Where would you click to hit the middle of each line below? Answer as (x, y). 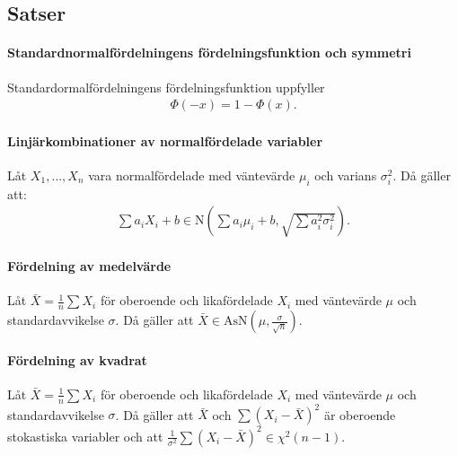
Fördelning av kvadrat (77, 359)
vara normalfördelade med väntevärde (192, 175)
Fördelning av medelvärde (89, 266)
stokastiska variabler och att (85, 436)
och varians (346, 175)
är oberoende (360, 414)
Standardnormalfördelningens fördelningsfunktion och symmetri (209, 52)
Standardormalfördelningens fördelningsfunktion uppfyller (166, 87)
